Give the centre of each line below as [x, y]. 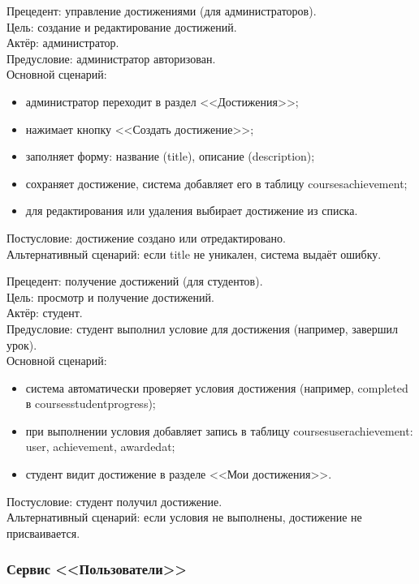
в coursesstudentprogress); [91, 404]
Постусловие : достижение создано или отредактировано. [146, 237]
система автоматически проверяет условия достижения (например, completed [217, 387]
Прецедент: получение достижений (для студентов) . [135, 281]
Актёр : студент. [45, 313]
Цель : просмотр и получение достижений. [110, 296]
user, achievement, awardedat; [100, 447]
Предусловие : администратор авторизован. [111, 58]
